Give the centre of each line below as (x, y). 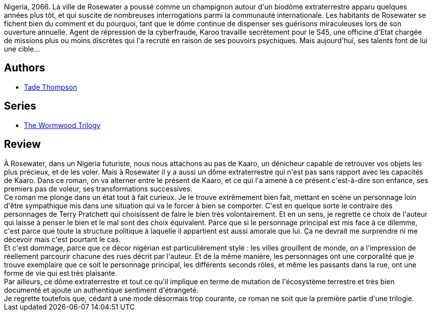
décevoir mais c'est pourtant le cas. (62, 239)
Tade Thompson (51, 87)
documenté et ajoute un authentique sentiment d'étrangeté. (101, 290)
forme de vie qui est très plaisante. (61, 273)
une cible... (22, 49)
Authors (25, 68)
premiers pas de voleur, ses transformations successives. (98, 189)
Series (20, 106)
